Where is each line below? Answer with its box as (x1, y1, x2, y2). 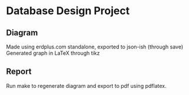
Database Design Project (6, 4, 130, 18)
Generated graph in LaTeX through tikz (6, 50, 100, 57)
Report (6, 67, 32, 77)
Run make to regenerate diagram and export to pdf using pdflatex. (6, 82, 167, 89)
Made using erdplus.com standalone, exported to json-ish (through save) (6, 43, 184, 50)
